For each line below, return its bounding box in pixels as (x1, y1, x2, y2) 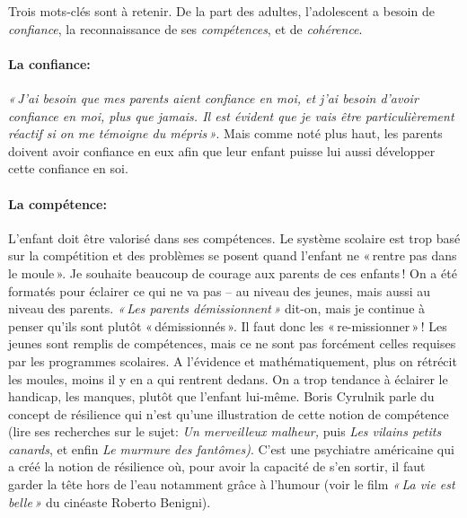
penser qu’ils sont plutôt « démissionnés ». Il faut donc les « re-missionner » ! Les (8, 316, 447, 335)
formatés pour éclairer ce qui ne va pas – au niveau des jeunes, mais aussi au (8, 281, 431, 300)
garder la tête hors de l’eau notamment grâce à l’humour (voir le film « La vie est (8, 475, 455, 494)
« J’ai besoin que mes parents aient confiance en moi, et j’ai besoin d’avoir (8, 88, 419, 107)
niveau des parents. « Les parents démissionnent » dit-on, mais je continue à (8, 299, 426, 318)
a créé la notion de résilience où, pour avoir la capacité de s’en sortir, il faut (8, 457, 426, 476)
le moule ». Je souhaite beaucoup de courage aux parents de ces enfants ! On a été (8, 263, 457, 282)
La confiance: (8, 54, 91, 73)
